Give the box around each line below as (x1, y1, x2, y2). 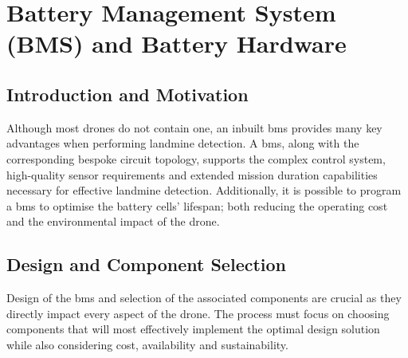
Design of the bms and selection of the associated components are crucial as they (6, 289, 402, 306)
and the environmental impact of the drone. (6, 213, 220, 230)
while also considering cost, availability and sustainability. (6, 336, 288, 352)
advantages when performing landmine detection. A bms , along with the (6, 135, 359, 151)
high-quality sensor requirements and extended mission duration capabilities (6, 166, 378, 183)
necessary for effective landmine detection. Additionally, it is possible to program (6, 182, 402, 199)
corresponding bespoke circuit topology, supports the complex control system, (6, 150, 386, 167)
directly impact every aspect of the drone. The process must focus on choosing (6, 305, 390, 321)
